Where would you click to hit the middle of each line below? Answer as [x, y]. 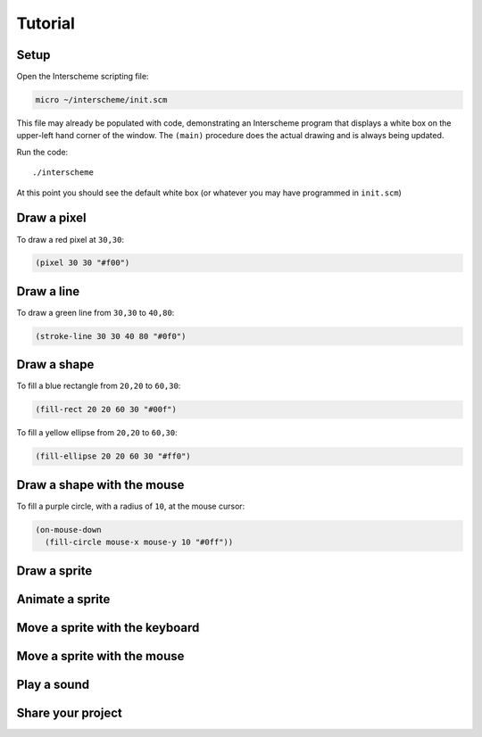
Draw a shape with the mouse [100, 485]
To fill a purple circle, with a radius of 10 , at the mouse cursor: [131, 506]
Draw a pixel [51, 218]
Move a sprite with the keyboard [108, 628]
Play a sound [53, 684]
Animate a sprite [63, 599]
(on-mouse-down [68, 530]
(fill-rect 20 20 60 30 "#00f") [106, 410]
